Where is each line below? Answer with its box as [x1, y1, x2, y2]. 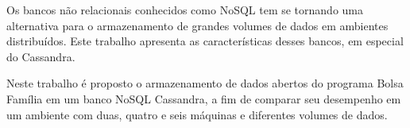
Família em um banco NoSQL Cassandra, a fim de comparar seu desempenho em [6, 90, 401, 107]
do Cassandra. [6, 48, 75, 64]
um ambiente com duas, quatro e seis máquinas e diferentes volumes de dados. [6, 106, 388, 122]
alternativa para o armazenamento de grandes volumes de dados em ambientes [6, 17, 389, 33]
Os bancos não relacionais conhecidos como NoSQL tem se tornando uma [6, 2, 364, 17]
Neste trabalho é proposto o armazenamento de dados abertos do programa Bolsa [6, 75, 404, 91]
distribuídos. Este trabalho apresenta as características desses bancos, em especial [6, 33, 404, 49]
